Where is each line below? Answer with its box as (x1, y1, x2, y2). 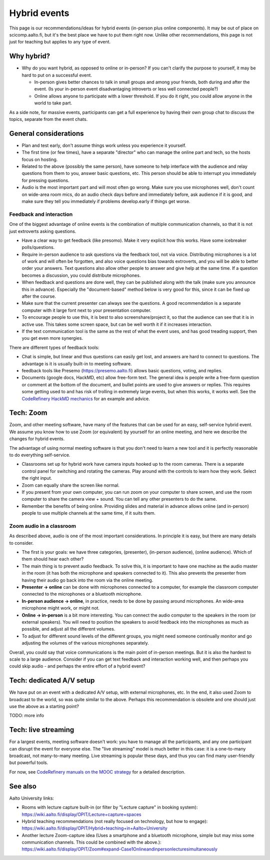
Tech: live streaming (9, 726, 74, 734)
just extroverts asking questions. (9, 228, 76, 234)
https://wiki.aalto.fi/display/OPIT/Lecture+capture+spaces (21, 811, 141, 817)
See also (9, 782, 37, 791)
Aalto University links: (9, 795, 54, 801)
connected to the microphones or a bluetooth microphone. (21, 591, 142, 597)
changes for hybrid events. (9, 436, 65, 442)
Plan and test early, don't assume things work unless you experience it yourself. (21, 142, 186, 148)
